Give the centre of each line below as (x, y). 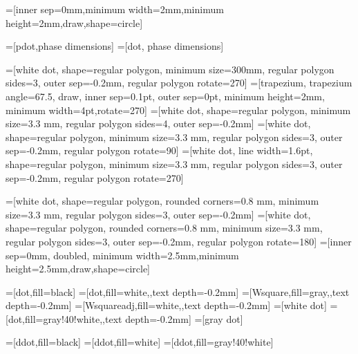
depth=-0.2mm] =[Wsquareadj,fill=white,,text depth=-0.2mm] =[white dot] (166, 305)
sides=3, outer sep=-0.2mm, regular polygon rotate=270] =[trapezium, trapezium (179, 83)
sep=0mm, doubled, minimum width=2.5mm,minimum (122, 255)
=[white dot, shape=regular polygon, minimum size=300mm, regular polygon (170, 69)
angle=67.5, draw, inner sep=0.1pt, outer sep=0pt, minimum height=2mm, (165, 96)
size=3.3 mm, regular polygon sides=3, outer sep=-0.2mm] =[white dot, (158, 214)
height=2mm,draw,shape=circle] (74, 22)
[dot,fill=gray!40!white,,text (64, 318)
